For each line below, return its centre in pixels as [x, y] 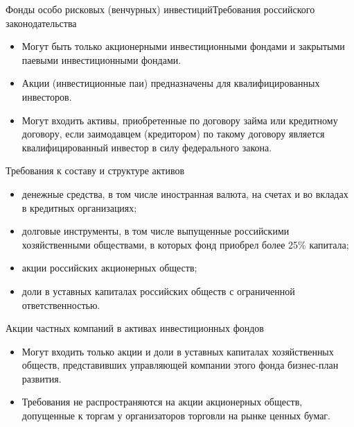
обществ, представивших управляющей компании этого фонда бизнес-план [180, 365]
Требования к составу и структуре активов [95, 170]
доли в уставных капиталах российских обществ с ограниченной [158, 291]
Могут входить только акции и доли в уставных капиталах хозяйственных [178, 351]
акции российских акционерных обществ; [109, 268]
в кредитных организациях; [79, 207]
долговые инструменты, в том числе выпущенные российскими [156, 231]
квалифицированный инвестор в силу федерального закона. [147, 147]
